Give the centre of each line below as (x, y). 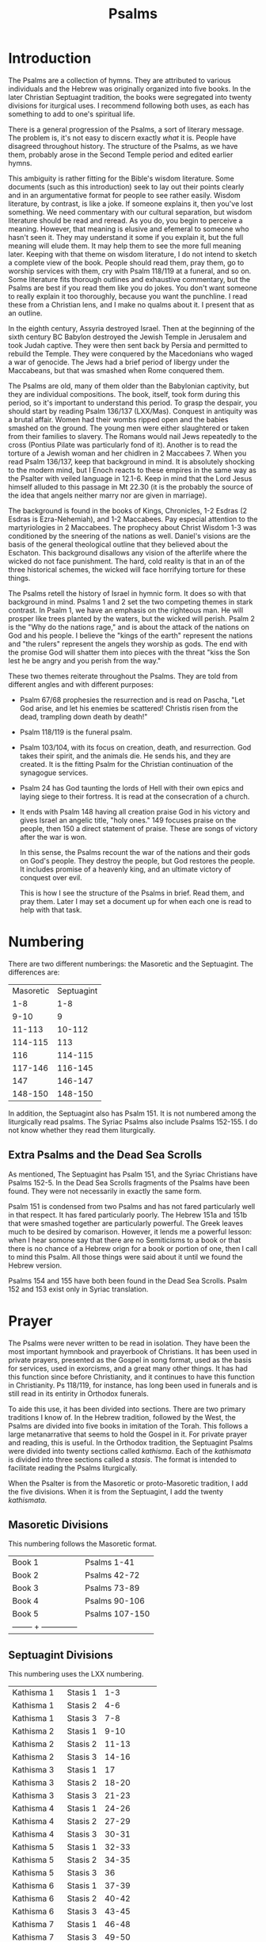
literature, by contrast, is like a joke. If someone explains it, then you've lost (131, 204)
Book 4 (26, 1601)
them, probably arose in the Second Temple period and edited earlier (121, 155)
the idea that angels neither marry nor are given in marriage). (108, 495)
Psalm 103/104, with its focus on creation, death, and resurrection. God (135, 747)
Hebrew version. (35, 1265)
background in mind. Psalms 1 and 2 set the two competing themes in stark (131, 601)
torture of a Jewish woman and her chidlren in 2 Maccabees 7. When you (127, 453)
